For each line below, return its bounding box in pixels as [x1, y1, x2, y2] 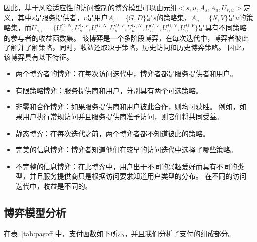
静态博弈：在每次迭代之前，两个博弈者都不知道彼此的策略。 [15, 128, 210, 138]
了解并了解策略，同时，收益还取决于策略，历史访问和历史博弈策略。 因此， [4, 42, 249, 52]
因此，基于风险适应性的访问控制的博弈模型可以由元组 [4, 2, 177, 12]
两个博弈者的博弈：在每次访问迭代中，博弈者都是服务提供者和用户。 [15, 68, 237, 79]
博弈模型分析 [4, 205, 66, 220]
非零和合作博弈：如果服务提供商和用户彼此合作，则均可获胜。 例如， [15, 101, 240, 112]
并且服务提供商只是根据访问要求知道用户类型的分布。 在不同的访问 [29, 171, 247, 181]
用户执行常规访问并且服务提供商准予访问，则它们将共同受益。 [22, 111, 223, 122]
